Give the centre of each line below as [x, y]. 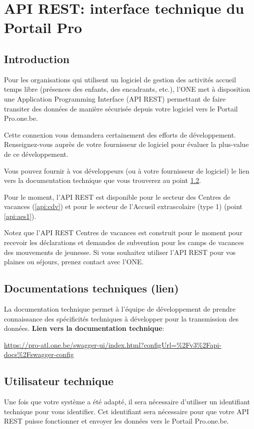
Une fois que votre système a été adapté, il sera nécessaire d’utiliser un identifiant [127, 402]
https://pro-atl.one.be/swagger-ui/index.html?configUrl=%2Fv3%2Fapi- [113, 344]
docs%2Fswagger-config [39, 354]
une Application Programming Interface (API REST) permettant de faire [115, 98]
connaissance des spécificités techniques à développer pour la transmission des [121, 318]
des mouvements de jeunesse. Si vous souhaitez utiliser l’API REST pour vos [120, 252]
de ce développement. [36, 154]
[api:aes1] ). [20, 216]
